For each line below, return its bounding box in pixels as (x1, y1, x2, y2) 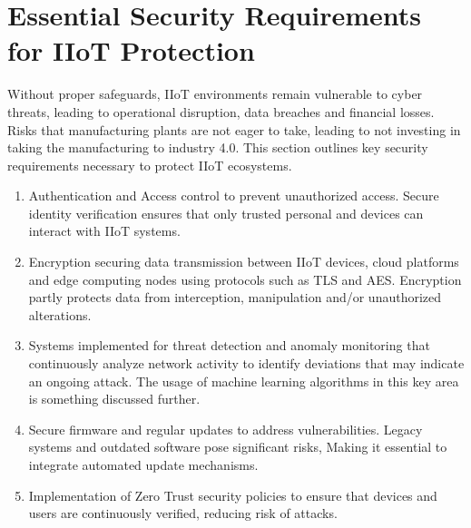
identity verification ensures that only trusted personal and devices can (28, 203, 424, 222)
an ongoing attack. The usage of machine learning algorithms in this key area (28, 371, 459, 390)
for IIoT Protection (7, 32, 255, 69)
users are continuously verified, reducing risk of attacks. (28, 504, 338, 523)
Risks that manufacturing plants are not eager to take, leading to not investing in (7, 120, 461, 139)
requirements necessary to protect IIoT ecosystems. (7, 155, 292, 174)
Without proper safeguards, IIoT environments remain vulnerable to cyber (7, 84, 423, 103)
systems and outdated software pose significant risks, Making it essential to (28, 437, 447, 456)
